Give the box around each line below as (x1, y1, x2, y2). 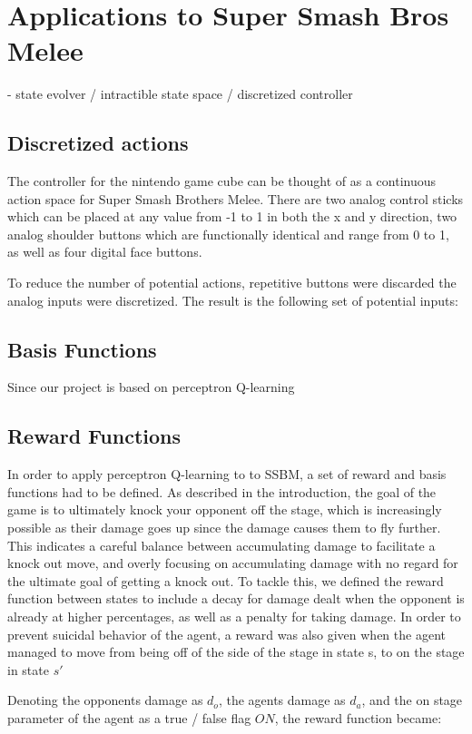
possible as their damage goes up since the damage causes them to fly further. (7, 518, 441, 537)
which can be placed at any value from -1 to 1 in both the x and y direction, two (7, 207, 457, 226)
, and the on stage (361, 690, 463, 710)
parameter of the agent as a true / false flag (7, 708, 251, 727)
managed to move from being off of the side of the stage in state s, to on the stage (7, 642, 465, 661)
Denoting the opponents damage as (7, 690, 203, 710)
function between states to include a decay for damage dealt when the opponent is (7, 589, 465, 608)
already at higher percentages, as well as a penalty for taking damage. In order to (7, 607, 461, 626)
